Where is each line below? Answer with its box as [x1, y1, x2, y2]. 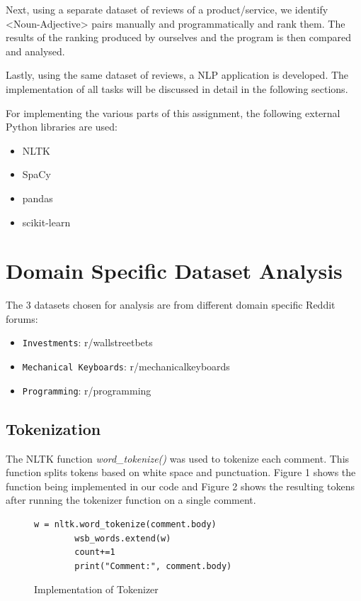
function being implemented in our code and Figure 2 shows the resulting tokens [6, 478, 355, 493]
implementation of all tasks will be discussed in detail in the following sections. [6, 81, 348, 96]
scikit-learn [22, 214, 71, 229]
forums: [6, 311, 38, 326]
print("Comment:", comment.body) [74, 561, 232, 571]
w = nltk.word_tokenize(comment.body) [34, 519, 217, 529]
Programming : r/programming [22, 382, 151, 397]
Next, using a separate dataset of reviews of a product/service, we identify [6, 2, 328, 16]
